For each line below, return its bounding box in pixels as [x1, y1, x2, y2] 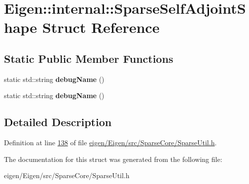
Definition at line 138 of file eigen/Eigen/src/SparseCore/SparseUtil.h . [4, 137, 217, 148]
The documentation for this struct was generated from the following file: [4, 154, 222, 164]
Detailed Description [4, 114, 112, 130]
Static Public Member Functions [4, 51, 174, 66]
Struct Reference [42, 17, 160, 37]
